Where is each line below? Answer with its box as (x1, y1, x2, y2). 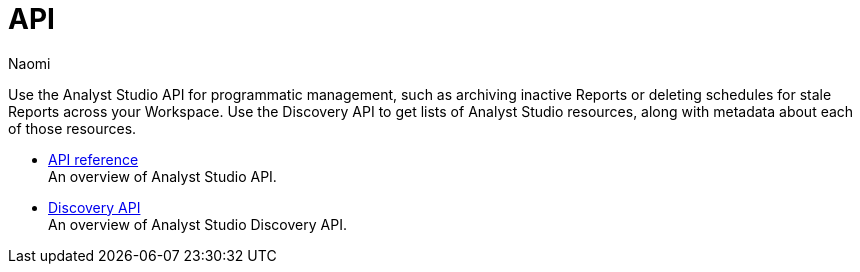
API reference (48, 150, 139, 168)
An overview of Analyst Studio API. (48, 167, 277, 185)
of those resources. (8, 119, 137, 137)
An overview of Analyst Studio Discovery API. (48, 215, 347, 233)
